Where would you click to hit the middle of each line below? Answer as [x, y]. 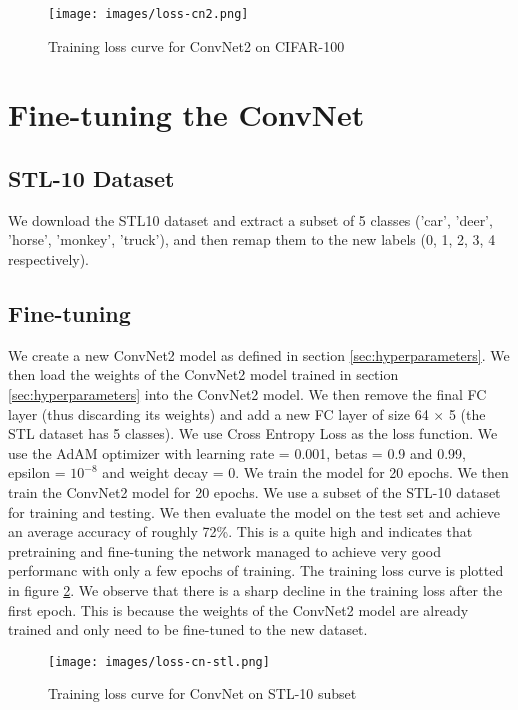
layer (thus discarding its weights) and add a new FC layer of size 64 [218, 413]
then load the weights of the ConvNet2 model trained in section [203, 374]
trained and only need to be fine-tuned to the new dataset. [188, 629]
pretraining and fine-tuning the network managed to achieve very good [225, 550]
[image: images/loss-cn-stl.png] [159, 661]
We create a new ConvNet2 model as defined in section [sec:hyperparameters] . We [259, 354]
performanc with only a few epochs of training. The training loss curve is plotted [256, 570]
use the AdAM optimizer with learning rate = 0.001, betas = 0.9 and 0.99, [237, 452]
